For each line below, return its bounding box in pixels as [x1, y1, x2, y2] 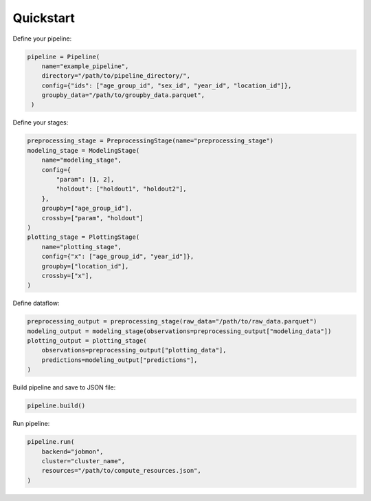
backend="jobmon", [41, 447, 104, 456]
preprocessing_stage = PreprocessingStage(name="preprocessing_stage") [27, 137, 274, 145]
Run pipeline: [12, 420, 50, 428]
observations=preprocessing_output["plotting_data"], [41, 346, 227, 354]
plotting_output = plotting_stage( [27, 337, 147, 345]
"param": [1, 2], [56, 175, 115, 184]
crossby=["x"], [41, 272, 93, 279]
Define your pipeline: [12, 34, 72, 43]
